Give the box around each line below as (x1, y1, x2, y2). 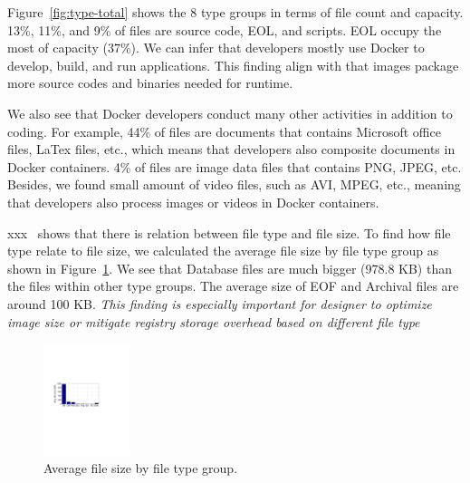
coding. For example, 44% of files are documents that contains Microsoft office (7, 121, 441, 140)
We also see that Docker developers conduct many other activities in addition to (7, 103, 453, 122)
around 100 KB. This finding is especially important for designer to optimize (7, 294, 432, 313)
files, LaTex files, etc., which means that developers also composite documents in (7, 140, 456, 159)
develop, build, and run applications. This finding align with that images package (7, 55, 459, 74)
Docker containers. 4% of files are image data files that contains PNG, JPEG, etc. (7, 157, 462, 176)
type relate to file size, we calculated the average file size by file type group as (7, 241, 439, 260)
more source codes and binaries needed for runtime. (7, 73, 293, 92)
